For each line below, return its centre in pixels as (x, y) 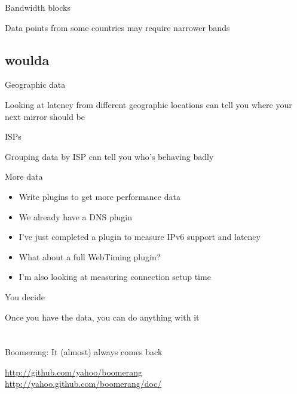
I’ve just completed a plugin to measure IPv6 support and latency (140, 237)
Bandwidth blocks (38, 7)
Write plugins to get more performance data (99, 196)
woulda (27, 59)
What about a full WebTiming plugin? (90, 256)
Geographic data (35, 84)
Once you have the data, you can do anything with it (102, 317)
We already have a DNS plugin (76, 216)
